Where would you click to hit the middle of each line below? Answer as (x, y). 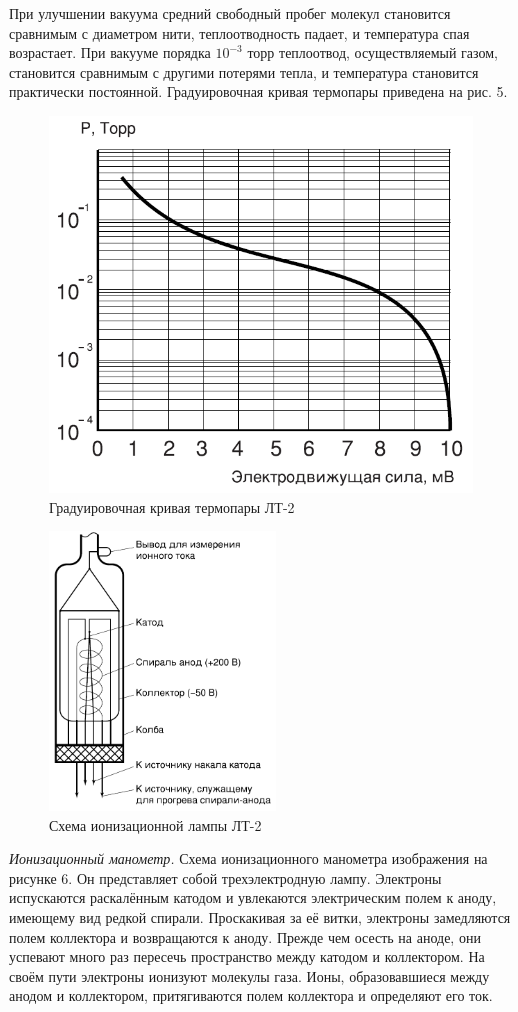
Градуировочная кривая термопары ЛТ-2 (172, 506)
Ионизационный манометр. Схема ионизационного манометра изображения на (248, 858)
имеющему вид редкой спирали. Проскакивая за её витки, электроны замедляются (260, 917)
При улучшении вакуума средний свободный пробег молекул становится (230, 13)
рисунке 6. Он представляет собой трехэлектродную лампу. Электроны (225, 877)
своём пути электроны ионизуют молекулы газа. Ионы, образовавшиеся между (249, 975)
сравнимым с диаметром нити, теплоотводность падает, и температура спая (239, 32)
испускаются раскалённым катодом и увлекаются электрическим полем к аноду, (253, 897)
